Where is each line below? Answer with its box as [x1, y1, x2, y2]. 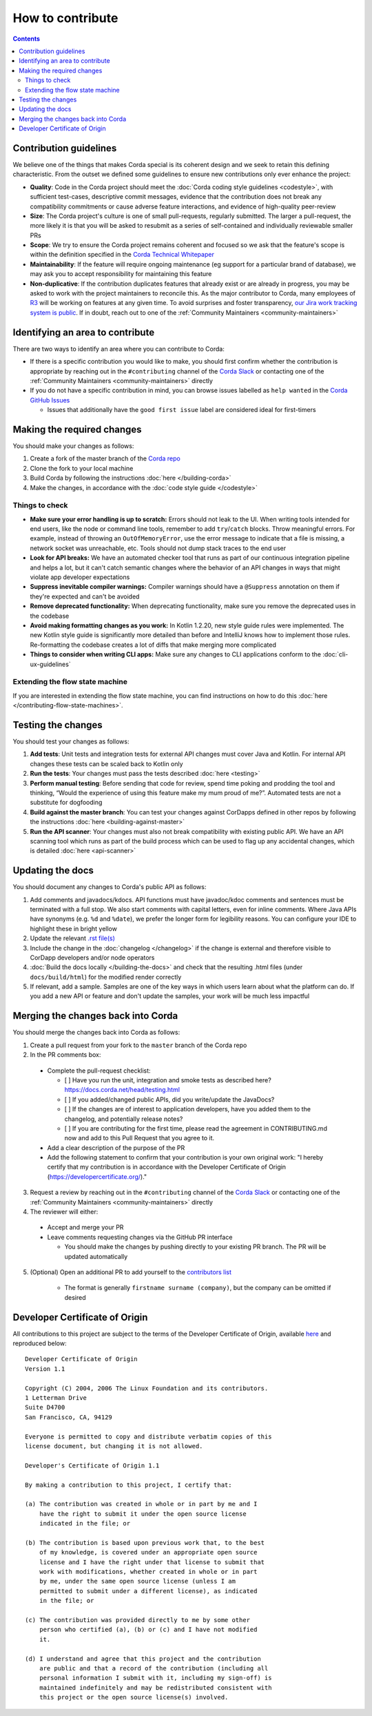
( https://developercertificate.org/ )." [47, 1172, 147, 1180]
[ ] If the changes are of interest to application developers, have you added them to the [64, 1105, 311, 1113]
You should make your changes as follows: [12, 442, 134, 450]
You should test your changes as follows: [12, 737, 130, 745]
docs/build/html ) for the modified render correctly [30, 973, 182, 981]
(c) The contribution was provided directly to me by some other [25, 1616, 251, 1624]
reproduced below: [12, 1339, 67, 1347]
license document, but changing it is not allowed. [25, 1442, 203, 1450]
